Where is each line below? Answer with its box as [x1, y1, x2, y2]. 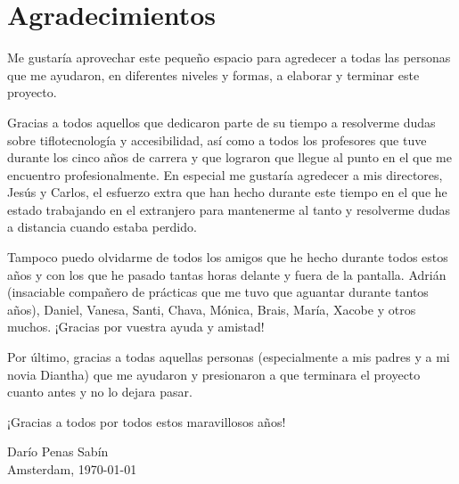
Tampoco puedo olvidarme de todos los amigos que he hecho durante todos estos [7, 248, 448, 267]
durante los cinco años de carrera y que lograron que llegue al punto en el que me [7, 148, 452, 167]
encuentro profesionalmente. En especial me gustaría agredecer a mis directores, [7, 165, 443, 184]
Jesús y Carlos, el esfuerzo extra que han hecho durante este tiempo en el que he [7, 183, 447, 201]
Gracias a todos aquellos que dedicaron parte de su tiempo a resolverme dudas [7, 112, 436, 131]
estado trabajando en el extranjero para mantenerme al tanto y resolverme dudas [7, 200, 451, 218]
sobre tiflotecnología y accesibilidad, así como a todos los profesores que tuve [7, 130, 427, 149]
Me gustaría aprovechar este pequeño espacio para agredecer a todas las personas [7, 48, 451, 67]
